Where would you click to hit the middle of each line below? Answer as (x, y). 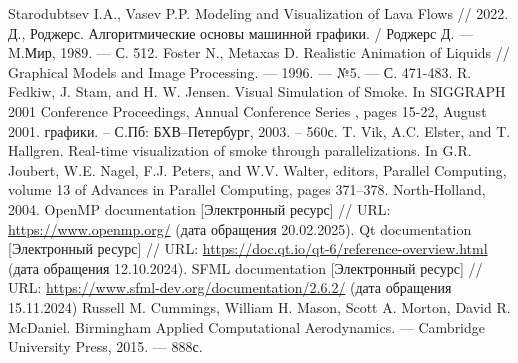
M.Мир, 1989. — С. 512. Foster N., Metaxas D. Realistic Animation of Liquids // (259, 52)
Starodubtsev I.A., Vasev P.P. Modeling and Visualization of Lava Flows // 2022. (258, 13)
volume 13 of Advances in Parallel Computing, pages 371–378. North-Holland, (247, 189)
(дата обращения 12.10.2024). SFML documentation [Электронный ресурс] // (245, 267)
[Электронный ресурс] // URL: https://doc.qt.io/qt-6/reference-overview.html (248, 248)
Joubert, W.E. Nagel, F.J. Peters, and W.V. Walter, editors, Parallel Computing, (257, 169)
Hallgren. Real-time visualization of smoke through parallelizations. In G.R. (240, 150)
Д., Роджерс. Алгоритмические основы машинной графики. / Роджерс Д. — (241, 32)
